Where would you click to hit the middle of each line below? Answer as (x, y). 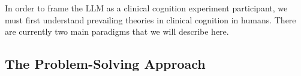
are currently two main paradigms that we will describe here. (117, 31)
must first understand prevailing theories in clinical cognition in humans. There (150, 19)
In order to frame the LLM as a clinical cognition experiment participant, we (146, 8)
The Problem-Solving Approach (105, 64)
